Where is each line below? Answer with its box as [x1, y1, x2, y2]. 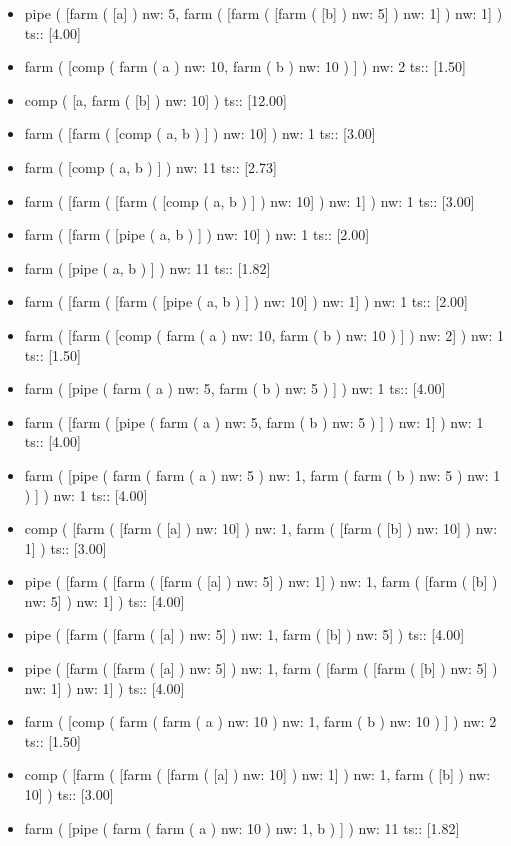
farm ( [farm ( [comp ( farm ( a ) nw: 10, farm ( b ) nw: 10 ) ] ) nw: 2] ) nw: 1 [24, 324, 505, 345]
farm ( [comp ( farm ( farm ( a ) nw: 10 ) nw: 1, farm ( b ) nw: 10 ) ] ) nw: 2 [24, 711, 497, 732]
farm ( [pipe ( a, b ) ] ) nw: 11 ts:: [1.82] [24, 257, 271, 278]
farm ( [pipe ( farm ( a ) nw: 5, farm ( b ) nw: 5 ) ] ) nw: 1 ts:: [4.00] [24, 378, 446, 399]
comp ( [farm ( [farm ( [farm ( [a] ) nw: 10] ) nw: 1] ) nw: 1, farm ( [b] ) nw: [24, 764, 491, 785]
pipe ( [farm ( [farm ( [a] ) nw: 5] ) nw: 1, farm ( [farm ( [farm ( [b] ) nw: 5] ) [24, 658, 498, 679]
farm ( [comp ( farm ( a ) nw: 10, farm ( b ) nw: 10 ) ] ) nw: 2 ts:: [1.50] [24, 56, 466, 77]
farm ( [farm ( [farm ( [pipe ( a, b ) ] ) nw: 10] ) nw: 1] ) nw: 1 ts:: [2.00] [24, 291, 468, 312]
